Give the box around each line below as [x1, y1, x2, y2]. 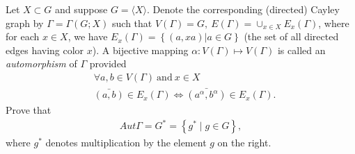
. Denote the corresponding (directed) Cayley [147, 2, 340, 16]
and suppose [55, 2, 108, 16]
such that [112, 15, 152, 30]
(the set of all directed [244, 29, 339, 44]
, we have [68, 29, 108, 44]
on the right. [217, 135, 271, 150]
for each [6, 29, 40, 44]
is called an [277, 42, 326, 57]
